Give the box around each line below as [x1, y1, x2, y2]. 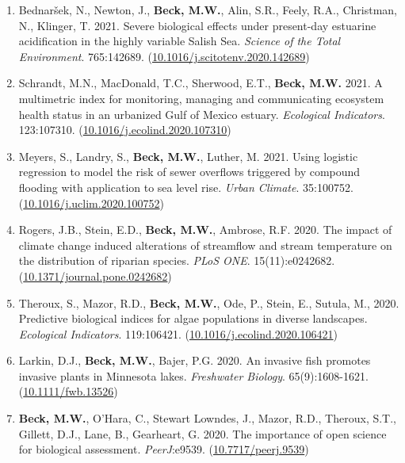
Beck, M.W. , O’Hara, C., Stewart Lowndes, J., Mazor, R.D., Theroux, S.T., [18, 410, 397, 427]
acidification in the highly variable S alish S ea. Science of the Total [18, 33, 341, 49]
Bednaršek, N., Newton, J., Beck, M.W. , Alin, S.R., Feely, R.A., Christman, [18, 2, 397, 17]
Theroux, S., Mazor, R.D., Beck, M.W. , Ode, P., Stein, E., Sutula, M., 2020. [18, 294, 399, 311]
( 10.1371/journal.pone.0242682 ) [18, 267, 172, 284]
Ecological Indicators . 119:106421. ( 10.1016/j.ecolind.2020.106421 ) [18, 325, 338, 342]
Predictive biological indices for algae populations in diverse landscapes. [18, 310, 368, 327]
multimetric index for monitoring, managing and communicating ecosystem [18, 90, 384, 106]
